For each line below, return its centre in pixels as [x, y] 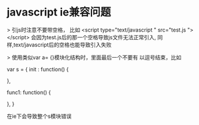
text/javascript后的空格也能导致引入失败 [62, 45]
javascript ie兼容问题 [59, 12]
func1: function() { [29, 92]
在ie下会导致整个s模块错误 [39, 116]
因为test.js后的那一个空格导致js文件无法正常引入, [96, 37]
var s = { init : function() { [38, 69]
